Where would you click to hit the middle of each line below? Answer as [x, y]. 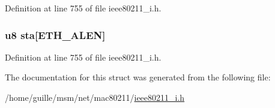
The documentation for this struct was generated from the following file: [138, 77]
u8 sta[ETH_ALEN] [55, 34]
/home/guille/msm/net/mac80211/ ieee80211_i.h [95, 97]
